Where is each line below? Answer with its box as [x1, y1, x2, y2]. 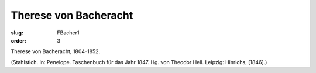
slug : [11, 29, 23, 36]
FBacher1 [57, 29, 80, 36]
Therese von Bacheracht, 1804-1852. [11, 48, 101, 55]
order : [11, 37, 26, 44]
